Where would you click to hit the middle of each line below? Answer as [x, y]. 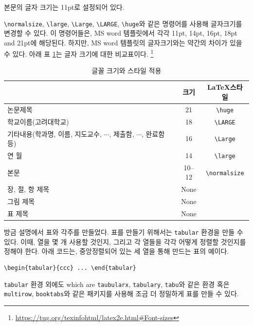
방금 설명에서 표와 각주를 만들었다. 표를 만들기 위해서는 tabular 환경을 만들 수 [124, 232]
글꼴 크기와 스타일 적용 [126, 70]
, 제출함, [122, 133]
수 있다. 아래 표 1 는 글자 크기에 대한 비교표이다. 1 [79, 53]
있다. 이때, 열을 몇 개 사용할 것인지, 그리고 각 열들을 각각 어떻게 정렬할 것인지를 [125, 241]
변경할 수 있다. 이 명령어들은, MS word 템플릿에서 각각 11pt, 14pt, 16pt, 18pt [121, 33]
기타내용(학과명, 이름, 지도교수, [54, 133]
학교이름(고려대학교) [38, 121]
